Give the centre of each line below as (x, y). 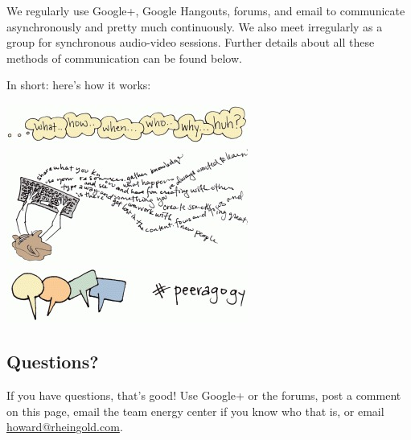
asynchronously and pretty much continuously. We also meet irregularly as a (195, 26)
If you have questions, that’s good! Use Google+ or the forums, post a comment (204, 395)
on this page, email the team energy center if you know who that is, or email (195, 411)
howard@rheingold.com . (65, 427)
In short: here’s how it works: (79, 85)
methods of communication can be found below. (124, 58)
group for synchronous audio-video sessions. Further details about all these (191, 42)
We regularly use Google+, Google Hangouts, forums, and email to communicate (206, 10)
